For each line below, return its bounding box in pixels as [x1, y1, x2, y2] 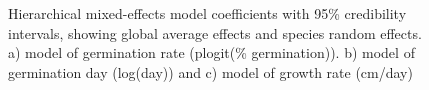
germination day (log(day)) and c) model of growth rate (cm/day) [8, 61, 413, 82]
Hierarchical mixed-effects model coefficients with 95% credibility [8, 3, 407, 23]
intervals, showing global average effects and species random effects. [8, 22, 422, 43]
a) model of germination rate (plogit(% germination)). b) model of [8, 42, 415, 63]
